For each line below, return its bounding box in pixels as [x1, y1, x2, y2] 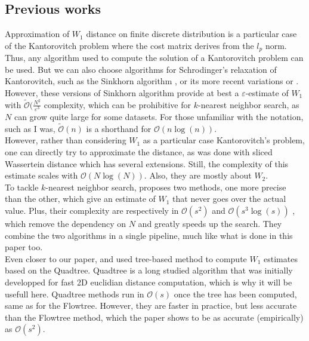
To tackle [5, 180, 39, 193]
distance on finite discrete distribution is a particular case [86, 27, 297, 40]
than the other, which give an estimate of [5, 192, 156, 205]
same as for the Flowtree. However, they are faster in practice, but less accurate [5, 299, 297, 312]
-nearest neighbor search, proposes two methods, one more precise [45, 180, 286, 193]
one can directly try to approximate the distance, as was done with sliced [5, 145, 273, 158]
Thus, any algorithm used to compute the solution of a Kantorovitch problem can [5, 51, 304, 64]
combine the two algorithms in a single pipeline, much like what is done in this [5, 229, 293, 241]
